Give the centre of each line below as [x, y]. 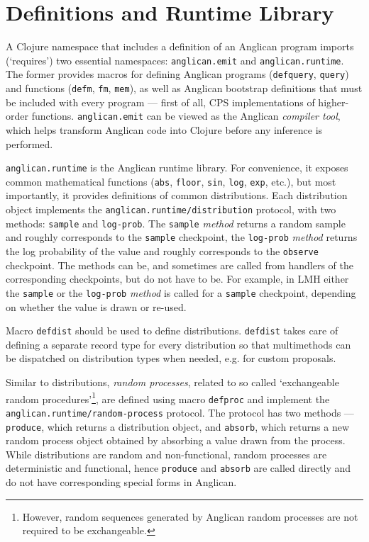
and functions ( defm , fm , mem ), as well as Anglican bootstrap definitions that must [184, 88]
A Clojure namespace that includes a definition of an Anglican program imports [180, 46]
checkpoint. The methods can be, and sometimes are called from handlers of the [180, 265]
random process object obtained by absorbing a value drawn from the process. [176, 440]
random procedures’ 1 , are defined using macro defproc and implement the [168, 397]
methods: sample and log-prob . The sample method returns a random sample [176, 223]
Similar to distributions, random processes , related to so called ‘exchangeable [172, 382]
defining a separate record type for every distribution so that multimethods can [178, 344]
